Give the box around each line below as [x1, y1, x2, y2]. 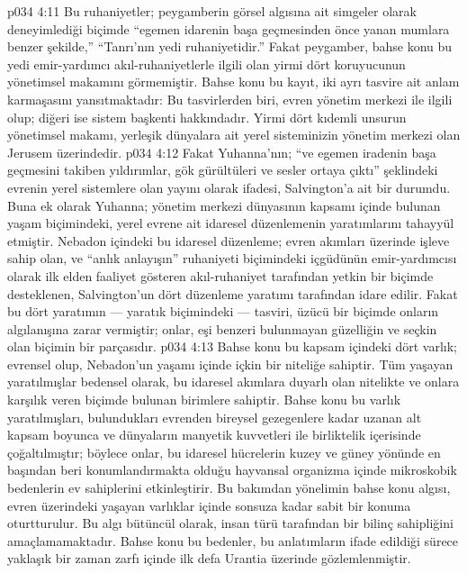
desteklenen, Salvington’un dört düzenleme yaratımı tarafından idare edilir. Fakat [7, 284, 458, 303]
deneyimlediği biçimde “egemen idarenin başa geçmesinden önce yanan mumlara [7, 19, 450, 38]
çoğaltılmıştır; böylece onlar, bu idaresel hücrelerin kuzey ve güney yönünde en [7, 442, 441, 461]
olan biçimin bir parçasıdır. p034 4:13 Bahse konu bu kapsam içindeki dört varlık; [7, 337, 458, 356]
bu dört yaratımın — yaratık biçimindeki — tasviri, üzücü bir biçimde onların [7, 302, 439, 321]
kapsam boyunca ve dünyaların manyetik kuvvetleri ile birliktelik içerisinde [7, 425, 421, 444]
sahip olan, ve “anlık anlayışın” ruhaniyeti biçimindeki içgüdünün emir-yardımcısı [7, 249, 457, 268]
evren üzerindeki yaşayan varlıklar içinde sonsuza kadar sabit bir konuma [7, 496, 411, 514]
